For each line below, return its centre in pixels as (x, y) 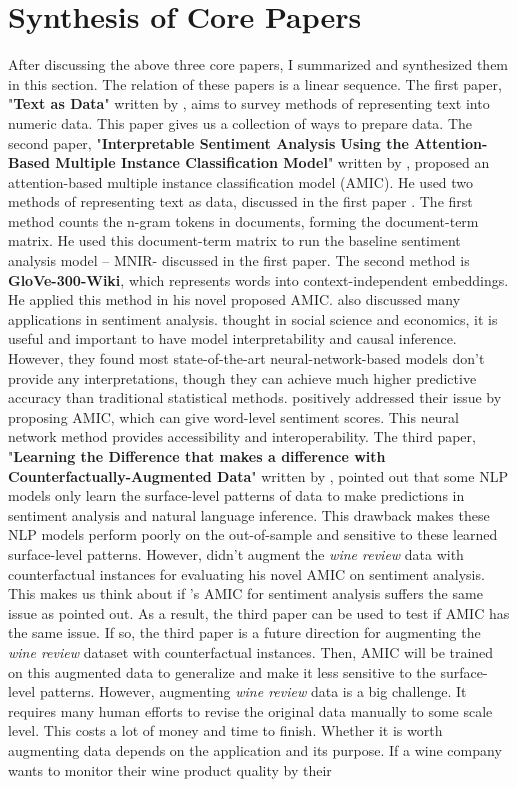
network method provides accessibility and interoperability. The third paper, (242, 436)
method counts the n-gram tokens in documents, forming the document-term (243, 220)
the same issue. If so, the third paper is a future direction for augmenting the (244, 632)
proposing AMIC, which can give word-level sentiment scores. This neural (233, 416)
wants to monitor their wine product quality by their (170, 769)
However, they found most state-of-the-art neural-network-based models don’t (246, 358)
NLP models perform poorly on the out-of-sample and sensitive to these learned (253, 534)
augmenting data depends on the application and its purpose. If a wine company (255, 749)
